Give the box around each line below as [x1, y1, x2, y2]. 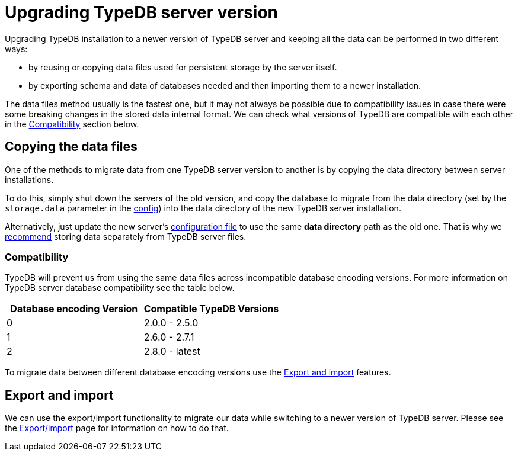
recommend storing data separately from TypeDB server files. [5, 231, 247, 242]
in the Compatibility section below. [5, 118, 139, 129]
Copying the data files [5, 139, 138, 155]
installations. [5, 174, 54, 185]
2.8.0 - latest [143, 345, 200, 358]
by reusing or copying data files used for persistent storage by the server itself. [28, 62, 337, 72]
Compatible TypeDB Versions [143, 303, 279, 315]
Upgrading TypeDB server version [5, 2, 279, 23]
